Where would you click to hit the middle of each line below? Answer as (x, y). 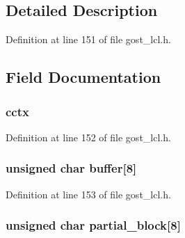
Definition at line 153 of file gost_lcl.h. (88, 194)
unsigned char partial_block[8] (93, 225)
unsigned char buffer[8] (71, 168)
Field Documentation (83, 77)
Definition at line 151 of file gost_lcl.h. (88, 39)
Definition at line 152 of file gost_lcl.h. (88, 137)
